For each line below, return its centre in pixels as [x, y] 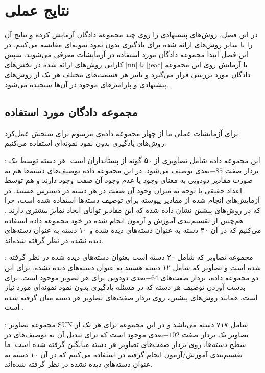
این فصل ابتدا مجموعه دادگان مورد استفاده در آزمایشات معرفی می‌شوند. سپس [126, 54]
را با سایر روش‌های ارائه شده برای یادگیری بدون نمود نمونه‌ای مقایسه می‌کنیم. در [129, 44]
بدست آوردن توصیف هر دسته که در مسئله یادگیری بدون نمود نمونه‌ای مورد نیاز [125, 287]
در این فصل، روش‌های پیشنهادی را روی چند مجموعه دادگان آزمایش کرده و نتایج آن [131, 34]
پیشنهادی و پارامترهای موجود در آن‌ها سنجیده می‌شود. [87, 84]
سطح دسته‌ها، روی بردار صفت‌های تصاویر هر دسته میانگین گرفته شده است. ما [125, 344]
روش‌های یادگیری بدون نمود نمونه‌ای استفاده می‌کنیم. [86, 143]
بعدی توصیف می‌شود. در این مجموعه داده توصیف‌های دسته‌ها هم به [107, 170]
